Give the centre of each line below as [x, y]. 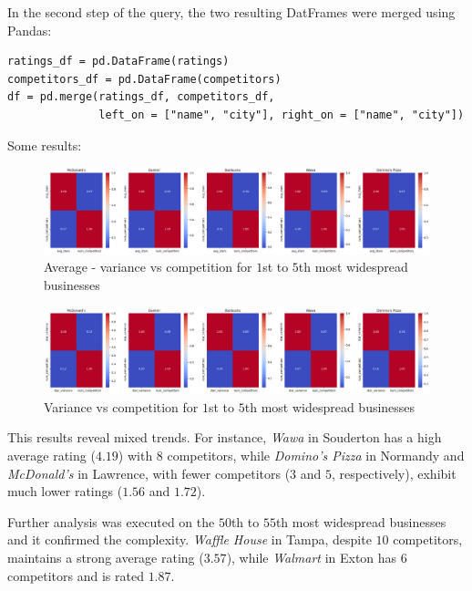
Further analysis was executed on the [111, 521]
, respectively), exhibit [394, 473]
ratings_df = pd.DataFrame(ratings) [118, 62]
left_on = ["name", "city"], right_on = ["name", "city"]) [282, 114]
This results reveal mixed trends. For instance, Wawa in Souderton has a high [225, 437]
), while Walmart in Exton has [312, 557]
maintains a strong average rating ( [106, 557]
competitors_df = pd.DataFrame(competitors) [144, 79]
